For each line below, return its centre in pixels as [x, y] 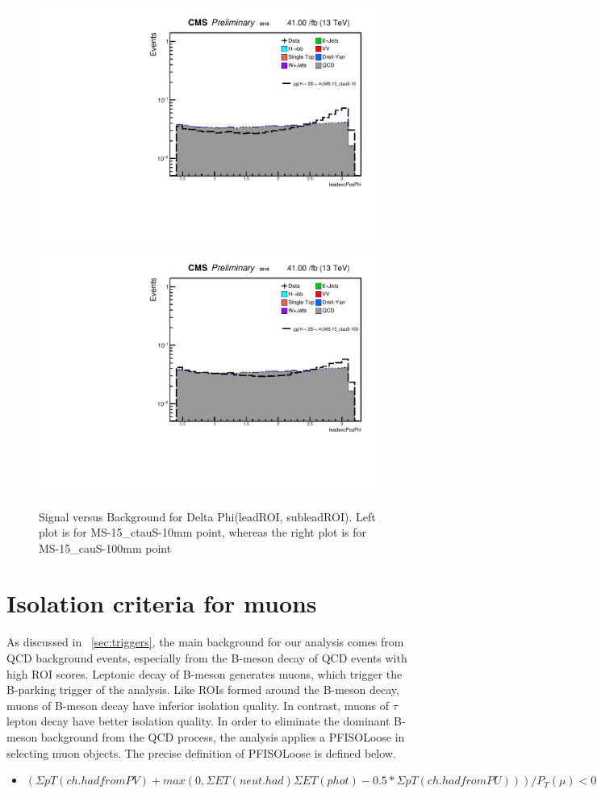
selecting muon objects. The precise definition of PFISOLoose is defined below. [201, 752]
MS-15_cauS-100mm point [105, 547]
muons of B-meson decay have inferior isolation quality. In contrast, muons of [198, 705]
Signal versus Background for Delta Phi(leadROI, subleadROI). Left [207, 516]
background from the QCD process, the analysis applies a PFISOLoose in [223, 736]
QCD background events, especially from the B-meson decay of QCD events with [207, 658]
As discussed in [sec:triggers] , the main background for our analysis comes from [205, 642]
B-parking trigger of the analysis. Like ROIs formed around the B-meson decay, [203, 690]
